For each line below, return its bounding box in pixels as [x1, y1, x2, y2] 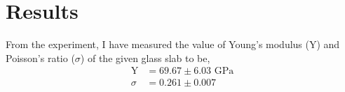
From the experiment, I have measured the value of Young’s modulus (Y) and [6, 37, 340, 52]
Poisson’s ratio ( [6, 50, 75, 65]
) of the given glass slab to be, [80, 50, 210, 65]
